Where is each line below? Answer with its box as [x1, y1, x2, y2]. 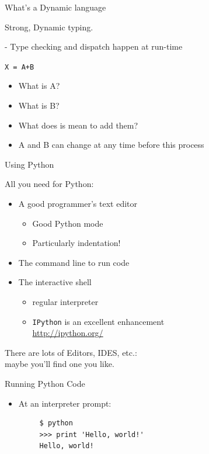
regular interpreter [32, 295, 99, 307]
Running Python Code [5, 377, 85, 389]
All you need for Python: [5, 178, 94, 190]
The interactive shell [18, 276, 92, 288]
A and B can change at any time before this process [18, 138, 204, 151]
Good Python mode [32, 217, 103, 229]
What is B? [18, 99, 60, 112]
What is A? [18, 79, 60, 92]
